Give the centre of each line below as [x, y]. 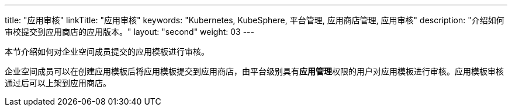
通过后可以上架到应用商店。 [58, 83]
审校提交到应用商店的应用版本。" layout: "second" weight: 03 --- [129, 32]
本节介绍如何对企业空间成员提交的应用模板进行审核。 [107, 51]
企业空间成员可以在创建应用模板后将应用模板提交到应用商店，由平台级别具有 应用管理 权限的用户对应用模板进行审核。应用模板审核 [254, 71]
